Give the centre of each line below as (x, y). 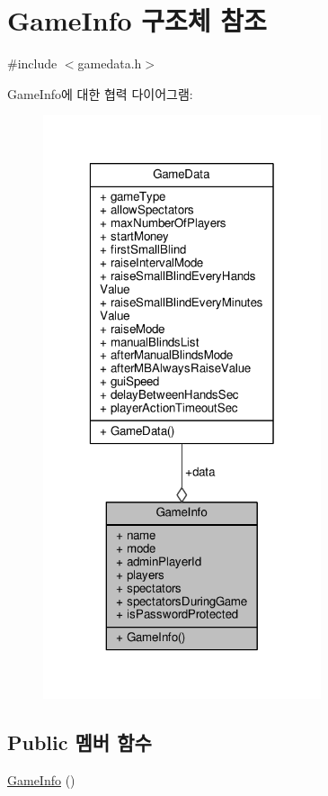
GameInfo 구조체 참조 (137, 20)
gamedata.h (110, 63)
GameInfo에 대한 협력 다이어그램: (100, 93)
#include (32, 63)
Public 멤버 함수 (80, 742)
